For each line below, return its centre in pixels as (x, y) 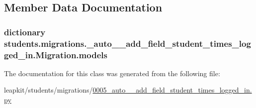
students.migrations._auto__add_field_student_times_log (128, 43)
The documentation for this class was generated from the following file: (112, 73)
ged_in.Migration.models (56, 54)
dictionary (25, 32)
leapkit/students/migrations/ (48, 90)
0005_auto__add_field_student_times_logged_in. (172, 90)
